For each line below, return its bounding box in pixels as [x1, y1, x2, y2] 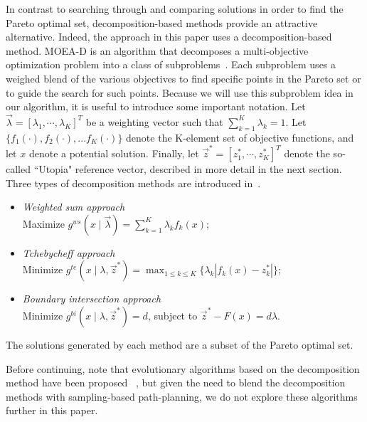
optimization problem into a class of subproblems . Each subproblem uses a [6, 57, 336, 72]
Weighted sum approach [22, 199, 125, 214]
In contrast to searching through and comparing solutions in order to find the [6, 1, 344, 16]
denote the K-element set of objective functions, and [126, 130, 354, 144]
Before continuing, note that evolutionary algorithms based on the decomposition [6, 361, 360, 376]
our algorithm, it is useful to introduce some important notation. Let [6, 99, 306, 114]
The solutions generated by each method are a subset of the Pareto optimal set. [6, 337, 353, 352]
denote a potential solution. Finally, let [28, 146, 199, 161]
